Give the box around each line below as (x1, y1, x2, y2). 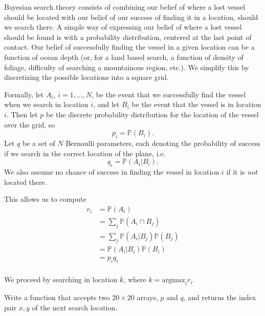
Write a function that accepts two (4, 292, 110, 303)
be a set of (22, 137, 55, 148)
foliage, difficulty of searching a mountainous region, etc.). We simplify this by (4, 61, 249, 72)
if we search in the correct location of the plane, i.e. (4, 148, 166, 158)
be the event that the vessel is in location (131, 99, 261, 110)
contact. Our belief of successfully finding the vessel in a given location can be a (4, 41, 255, 52)
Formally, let (4, 89, 44, 99)
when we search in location (4, 99, 89, 110)
